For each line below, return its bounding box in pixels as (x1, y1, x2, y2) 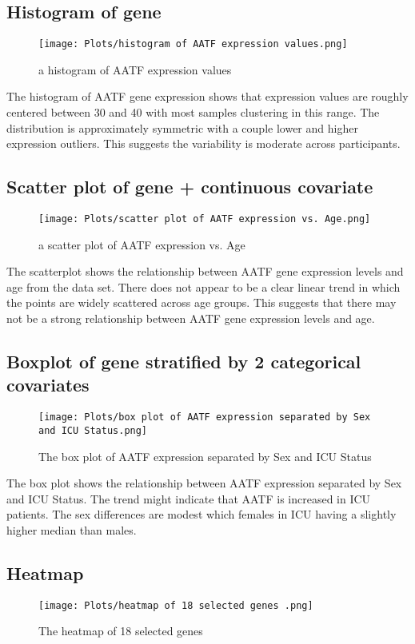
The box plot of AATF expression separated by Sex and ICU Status (38, 447, 372, 464)
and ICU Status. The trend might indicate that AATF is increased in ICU (6, 490, 371, 507)
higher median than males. (6, 521, 137, 538)
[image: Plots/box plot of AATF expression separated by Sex (38, 411, 371, 423)
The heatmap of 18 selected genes (38, 622, 203, 639)
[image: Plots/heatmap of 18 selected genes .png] (38, 599, 313, 611)
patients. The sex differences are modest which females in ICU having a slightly (6, 506, 397, 523)
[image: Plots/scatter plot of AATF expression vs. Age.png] (38, 213, 371, 225)
